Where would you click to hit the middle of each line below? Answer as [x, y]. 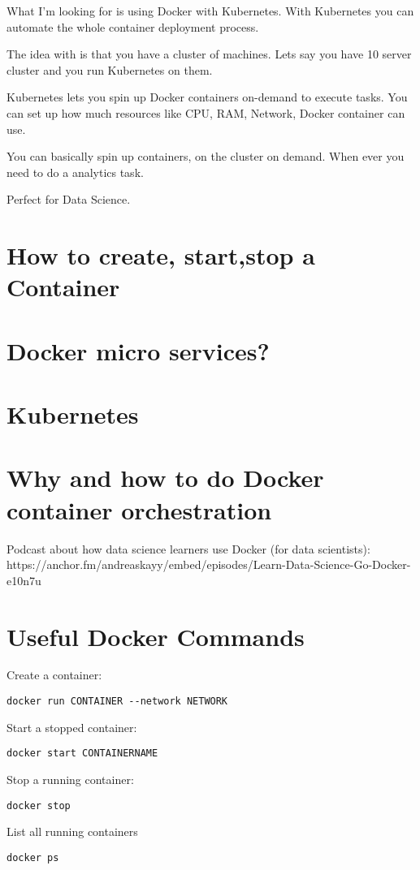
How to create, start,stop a [161, 255]
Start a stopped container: [72, 727]
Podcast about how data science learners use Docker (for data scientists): [188, 548]
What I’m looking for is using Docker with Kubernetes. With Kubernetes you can [210, 11]
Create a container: [54, 675]
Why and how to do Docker [165, 478]
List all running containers [72, 831]
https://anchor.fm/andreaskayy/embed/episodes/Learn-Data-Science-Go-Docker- [209, 564]
